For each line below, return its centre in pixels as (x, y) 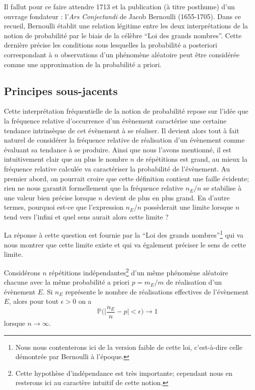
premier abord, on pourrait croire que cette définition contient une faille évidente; (127, 178)
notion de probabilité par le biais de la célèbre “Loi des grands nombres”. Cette (123, 35)
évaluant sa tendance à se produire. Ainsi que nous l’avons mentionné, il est (118, 149)
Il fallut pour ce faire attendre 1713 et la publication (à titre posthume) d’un (119, 6)
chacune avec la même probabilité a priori (67, 282)
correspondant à (28, 54)
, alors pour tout (34, 301)
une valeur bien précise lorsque (50, 197)
